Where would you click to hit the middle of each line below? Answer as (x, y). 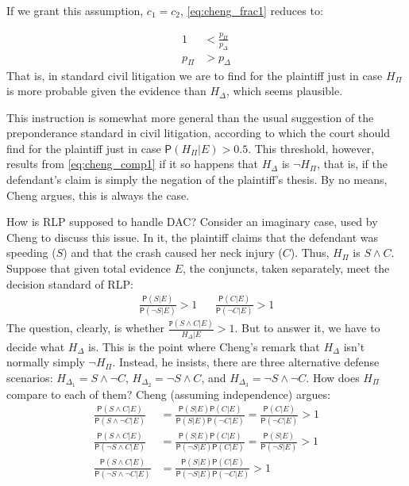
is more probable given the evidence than (106, 91)
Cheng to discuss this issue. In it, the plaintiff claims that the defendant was (193, 237)
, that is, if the (352, 164)
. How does (333, 377)
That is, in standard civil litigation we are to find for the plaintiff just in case (195, 75)
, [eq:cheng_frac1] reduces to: (251, 10)
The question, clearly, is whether (85, 328)
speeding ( (31, 253)
